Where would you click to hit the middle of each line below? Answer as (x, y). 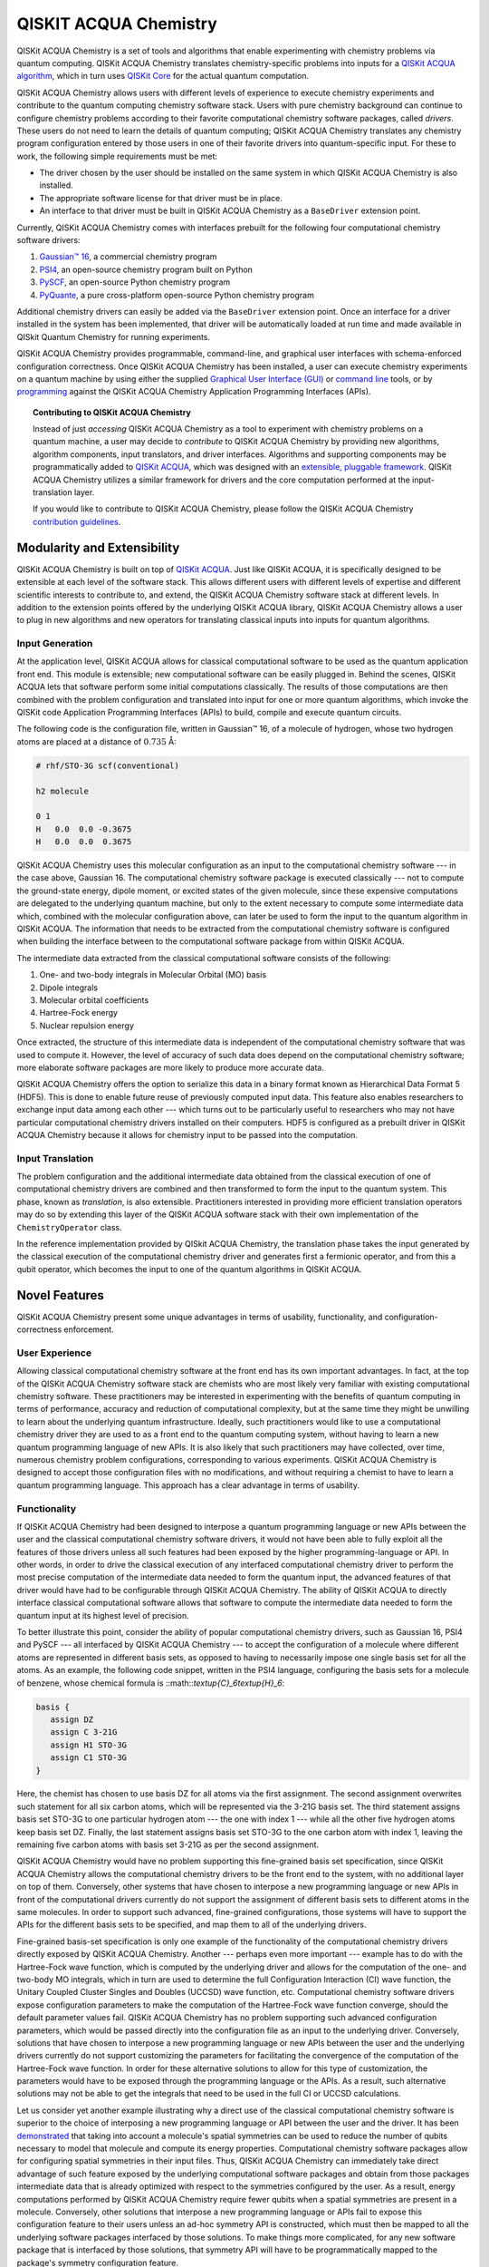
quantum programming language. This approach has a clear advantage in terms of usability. (188, 1485)
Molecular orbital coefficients (94, 1000)
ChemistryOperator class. (69, 1227)
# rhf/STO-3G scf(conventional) (108, 765)
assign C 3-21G (84, 1732)
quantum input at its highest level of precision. (103, 1615)
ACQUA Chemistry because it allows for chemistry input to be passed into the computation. (187, 1134)
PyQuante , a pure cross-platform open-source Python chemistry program (177, 295)
